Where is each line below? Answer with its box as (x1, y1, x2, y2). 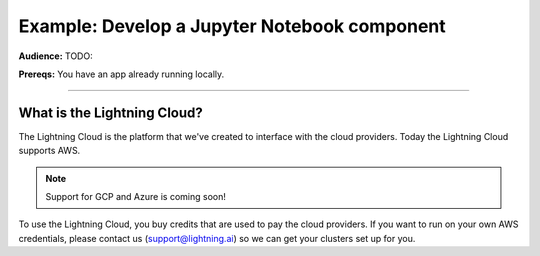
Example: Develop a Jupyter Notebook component (18, 15, 447, 37)
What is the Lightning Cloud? (18, 104, 204, 121)
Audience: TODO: (18, 50, 94, 62)
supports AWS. (18, 145, 81, 157)
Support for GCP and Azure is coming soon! (45, 191, 227, 203)
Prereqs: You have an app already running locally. (18, 68, 225, 80)
